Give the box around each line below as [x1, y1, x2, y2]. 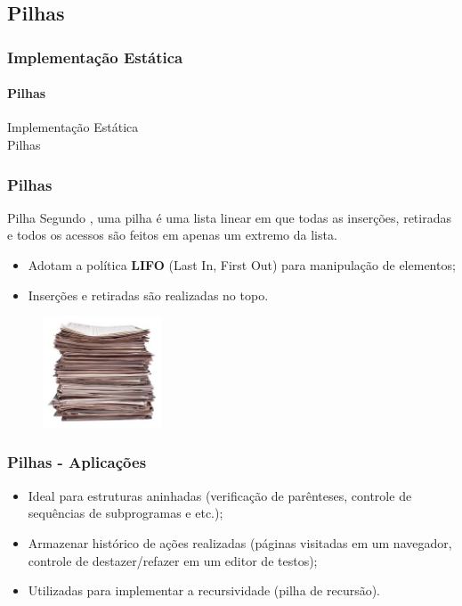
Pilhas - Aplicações [7, 451, 147, 473]
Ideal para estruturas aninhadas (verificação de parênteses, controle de [28, 486, 412, 504]
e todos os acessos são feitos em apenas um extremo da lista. [7, 225, 337, 244]
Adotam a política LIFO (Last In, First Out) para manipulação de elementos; [28, 256, 456, 274]
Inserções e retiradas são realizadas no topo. [28, 285, 269, 304]
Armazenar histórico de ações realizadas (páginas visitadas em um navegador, [28, 533, 452, 552]
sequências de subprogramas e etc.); [28, 504, 223, 522]
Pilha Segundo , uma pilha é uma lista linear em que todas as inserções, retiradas [7, 208, 451, 226]
